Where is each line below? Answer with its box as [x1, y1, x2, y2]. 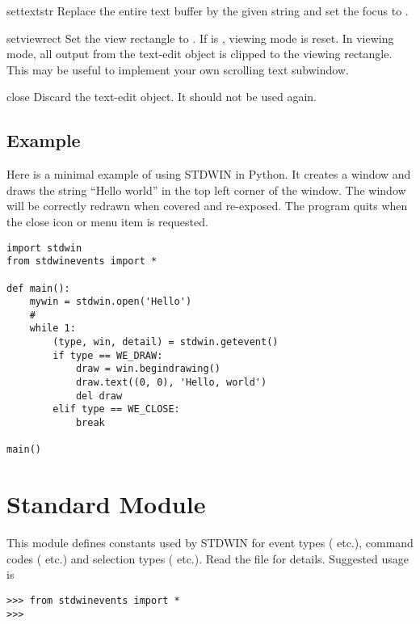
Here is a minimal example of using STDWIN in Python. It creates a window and [6, 166, 411, 183]
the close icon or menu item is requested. [6, 213, 208, 230]
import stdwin [6, 242, 82, 254]
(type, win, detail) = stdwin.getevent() [52, 336, 279, 348]
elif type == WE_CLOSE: [52, 403, 180, 415]
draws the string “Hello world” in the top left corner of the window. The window [6, 181, 406, 198]
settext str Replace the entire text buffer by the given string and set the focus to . [6, 2, 409, 19]
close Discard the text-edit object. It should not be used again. [6, 88, 317, 105]
